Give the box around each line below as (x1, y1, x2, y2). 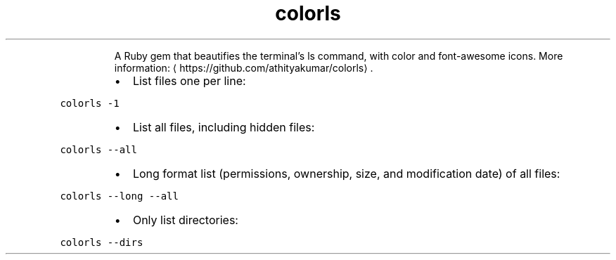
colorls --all (60, 143, 137, 155)
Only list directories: (132, 212, 238, 227)
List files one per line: (132, 73, 246, 88)
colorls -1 (60, 97, 120, 109)
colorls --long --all (60, 190, 179, 202)
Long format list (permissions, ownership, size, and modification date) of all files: (132, 166, 560, 181)
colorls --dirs (60, 236, 143, 248)
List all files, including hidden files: (132, 119, 315, 134)
